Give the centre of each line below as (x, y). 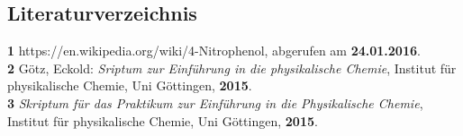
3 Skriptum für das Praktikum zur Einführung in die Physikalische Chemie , (215, 102)
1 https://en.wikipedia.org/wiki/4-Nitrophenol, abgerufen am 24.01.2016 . (214, 51)
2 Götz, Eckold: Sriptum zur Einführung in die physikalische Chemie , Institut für (232, 68)
